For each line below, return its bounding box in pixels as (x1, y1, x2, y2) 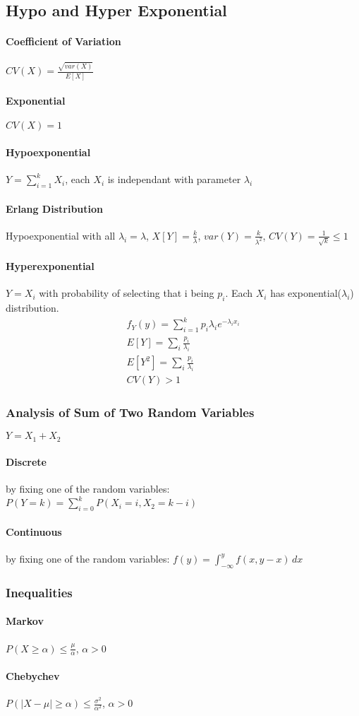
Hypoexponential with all (6, 228, 116, 242)
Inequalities (6, 583, 73, 601)
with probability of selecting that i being (39, 286, 214, 300)
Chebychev (6, 668, 60, 683)
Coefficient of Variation (6, 34, 121, 49)
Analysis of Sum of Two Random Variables (6, 403, 255, 421)
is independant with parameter (107, 172, 241, 187)
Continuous (6, 524, 62, 539)
